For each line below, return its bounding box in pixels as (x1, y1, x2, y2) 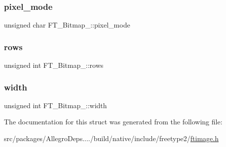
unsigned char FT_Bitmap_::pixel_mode (4, 20, 130, 30)
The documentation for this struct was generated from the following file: (4, 117, 223, 127)
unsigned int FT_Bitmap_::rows (4, 60, 104, 70)
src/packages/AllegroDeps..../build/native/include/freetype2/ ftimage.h (4, 133, 219, 144)
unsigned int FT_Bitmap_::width (4, 100, 107, 110)
